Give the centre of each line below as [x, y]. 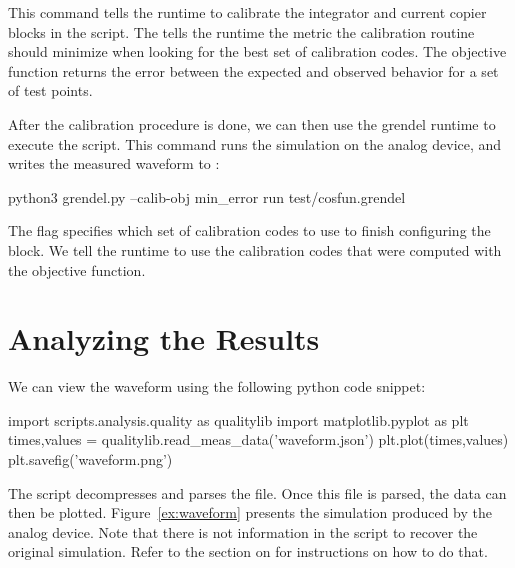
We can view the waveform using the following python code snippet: [217, 386]
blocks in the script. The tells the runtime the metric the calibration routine [241, 31]
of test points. [50, 90]
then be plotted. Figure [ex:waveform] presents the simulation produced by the [250, 512]
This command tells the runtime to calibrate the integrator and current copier [247, 12]
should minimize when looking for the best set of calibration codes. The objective [257, 51]
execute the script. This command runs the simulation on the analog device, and [255, 143]
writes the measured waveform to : [114, 163]
